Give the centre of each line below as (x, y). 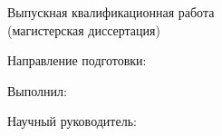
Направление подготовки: (77, 60)
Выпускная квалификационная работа (111, 12)
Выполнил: (37, 90)
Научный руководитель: (72, 121)
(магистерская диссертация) (84, 29)
